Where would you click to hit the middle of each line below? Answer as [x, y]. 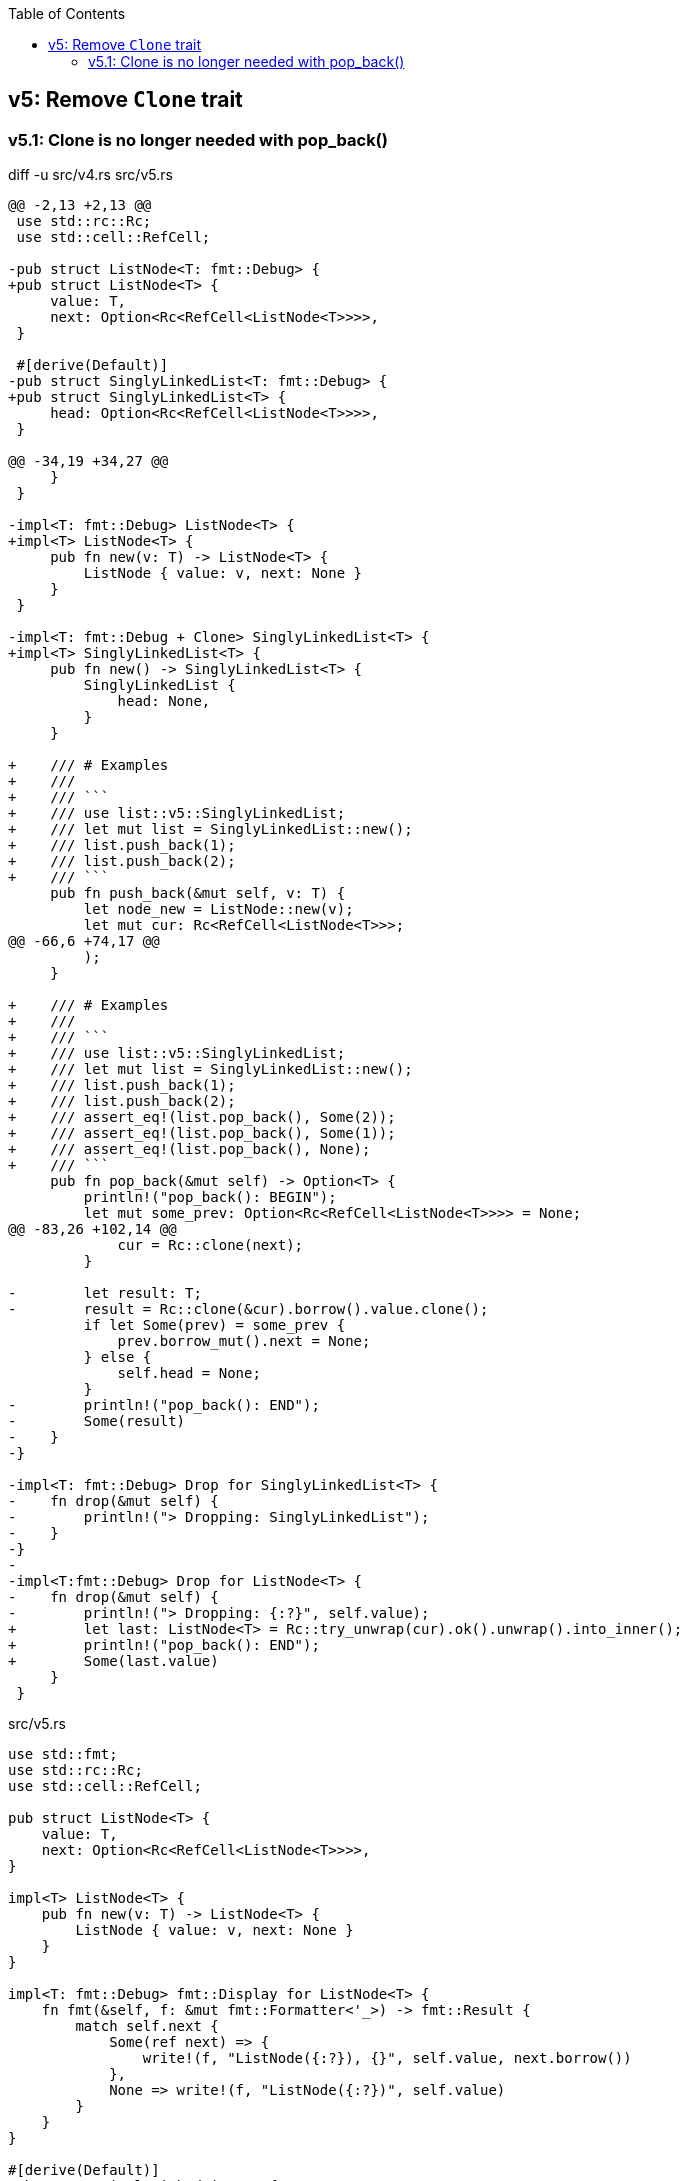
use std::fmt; [63, 1754]
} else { [117, 1357]
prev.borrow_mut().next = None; [244, 1341]
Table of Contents [67, 13]
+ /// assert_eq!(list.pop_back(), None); [189, 1149]
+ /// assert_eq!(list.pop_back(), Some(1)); [202, 1133]
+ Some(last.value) [113, 1661]
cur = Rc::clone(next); [210, 1245]
